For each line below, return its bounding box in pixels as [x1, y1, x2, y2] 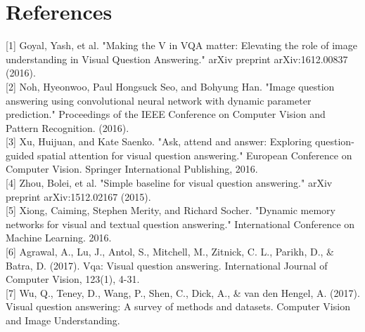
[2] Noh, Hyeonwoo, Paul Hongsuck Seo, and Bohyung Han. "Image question [6, 79, 335, 93]
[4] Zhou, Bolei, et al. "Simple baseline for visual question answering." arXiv [6, 175, 333, 190]
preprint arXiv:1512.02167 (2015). [6, 189, 151, 204]
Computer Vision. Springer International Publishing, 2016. [6, 161, 258, 176]
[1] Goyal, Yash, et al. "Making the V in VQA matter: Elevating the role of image [6, 38, 357, 53]
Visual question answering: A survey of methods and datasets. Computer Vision [6, 299, 350, 314]
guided [6, 147, 34, 162]
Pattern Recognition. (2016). [6, 120, 129, 135]
